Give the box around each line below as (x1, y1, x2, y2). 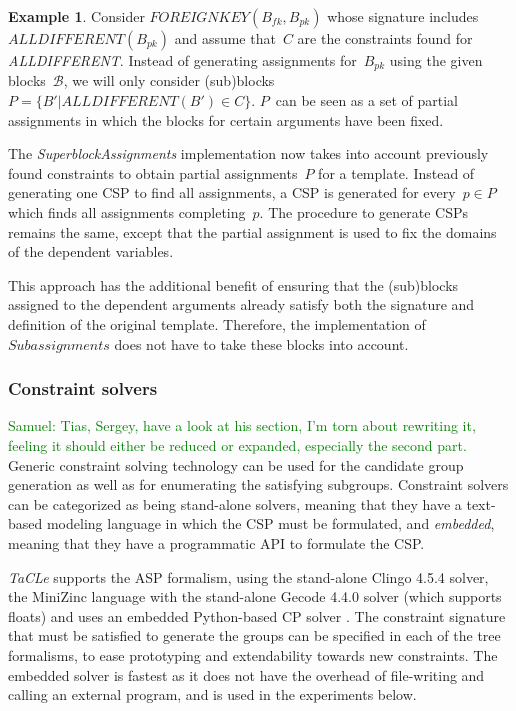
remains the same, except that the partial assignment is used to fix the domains (8, 221, 497, 242)
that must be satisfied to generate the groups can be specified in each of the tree (8, 625, 501, 646)
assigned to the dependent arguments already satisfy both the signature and (8, 294, 475, 315)
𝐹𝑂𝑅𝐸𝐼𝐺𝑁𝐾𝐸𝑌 (149, 11, 249, 25)
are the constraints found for (297, 28, 473, 48)
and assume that (174, 28, 276, 48)
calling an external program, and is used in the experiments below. (8, 684, 417, 705)
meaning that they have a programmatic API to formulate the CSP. (8, 532, 425, 553)
